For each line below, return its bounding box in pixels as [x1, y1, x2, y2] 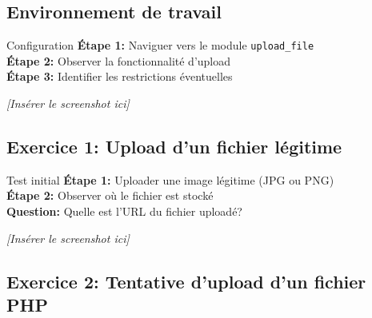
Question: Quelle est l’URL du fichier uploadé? [6, 203, 242, 220]
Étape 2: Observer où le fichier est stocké [6, 187, 214, 204]
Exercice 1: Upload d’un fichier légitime [6, 134, 342, 159]
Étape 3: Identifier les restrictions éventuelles [6, 68, 233, 85]
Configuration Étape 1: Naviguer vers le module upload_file [6, 37, 314, 54]
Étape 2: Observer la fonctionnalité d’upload [6, 52, 231, 69]
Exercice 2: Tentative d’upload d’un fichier [6, 268, 366, 293]
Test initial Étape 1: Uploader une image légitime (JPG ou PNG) [6, 171, 334, 188]
